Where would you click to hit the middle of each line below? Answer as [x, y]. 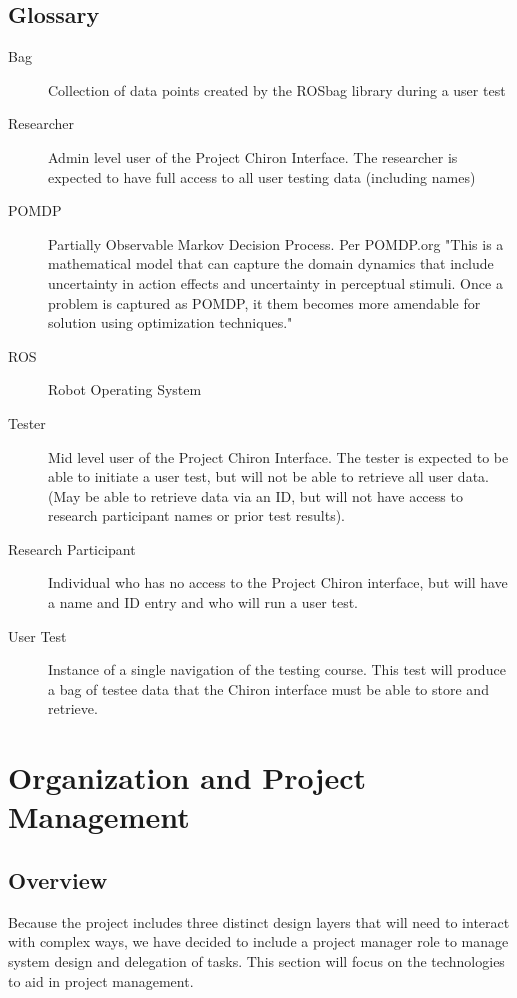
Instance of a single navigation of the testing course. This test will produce [277, 669]
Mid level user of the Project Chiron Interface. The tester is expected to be [278, 456]
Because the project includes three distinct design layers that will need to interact [259, 921]
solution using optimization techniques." [170, 322]
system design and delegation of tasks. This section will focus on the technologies [256, 961]
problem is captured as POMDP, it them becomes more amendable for [264, 302]
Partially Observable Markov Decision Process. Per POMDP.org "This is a [276, 243]
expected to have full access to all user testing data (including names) [262, 176]
